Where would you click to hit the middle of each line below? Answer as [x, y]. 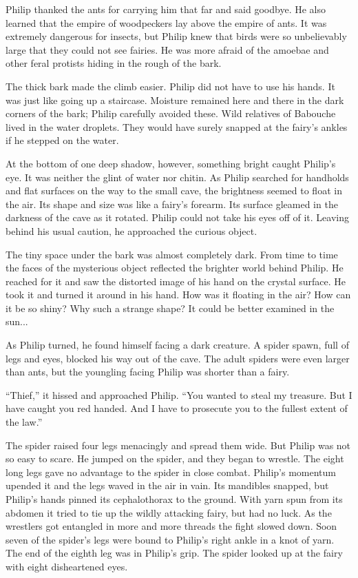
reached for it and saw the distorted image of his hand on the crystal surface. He [176, 281]
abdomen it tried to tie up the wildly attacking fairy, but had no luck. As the [169, 512]
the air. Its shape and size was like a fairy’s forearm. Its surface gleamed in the [172, 204]
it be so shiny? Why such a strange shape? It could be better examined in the [170, 308]
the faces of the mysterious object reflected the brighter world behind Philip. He [175, 268]
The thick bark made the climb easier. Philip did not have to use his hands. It [170, 86]
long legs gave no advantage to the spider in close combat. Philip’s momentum [171, 472]
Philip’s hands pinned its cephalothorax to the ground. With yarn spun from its [174, 499]
